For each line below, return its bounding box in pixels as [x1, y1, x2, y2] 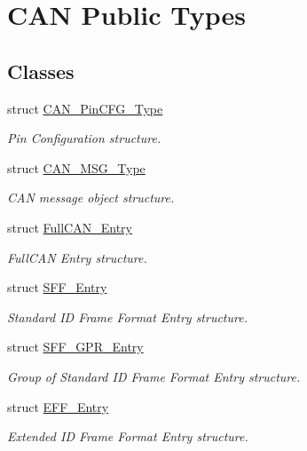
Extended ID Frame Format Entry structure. [7, 427, 248, 446]
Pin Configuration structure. [7, 129, 161, 147]
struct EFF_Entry [7, 397, 109, 415]
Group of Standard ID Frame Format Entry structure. [7, 367, 301, 385]
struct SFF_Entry [7, 278, 107, 297]
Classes [7, 57, 75, 84]
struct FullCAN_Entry [7, 218, 132, 236]
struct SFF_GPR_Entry [7, 337, 144, 356]
